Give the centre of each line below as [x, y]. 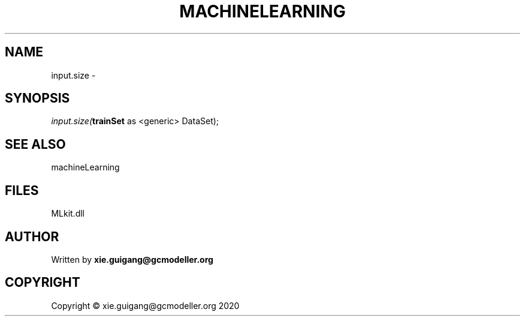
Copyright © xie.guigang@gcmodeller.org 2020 [145, 305]
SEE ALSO [35, 144]
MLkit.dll [68, 214]
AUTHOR [32, 236]
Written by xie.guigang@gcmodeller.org [132, 259]
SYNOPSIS [37, 98]
